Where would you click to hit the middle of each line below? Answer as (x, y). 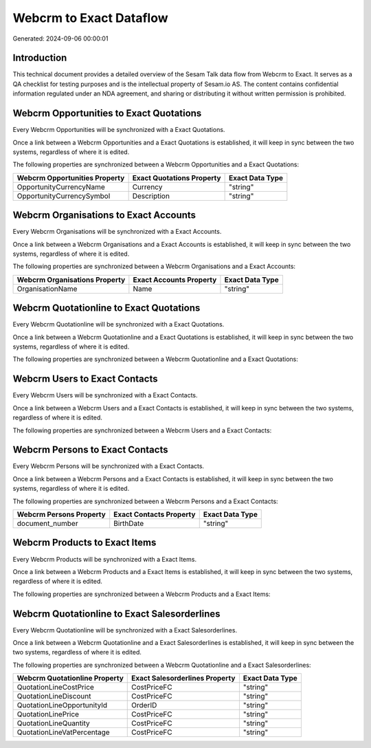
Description (151, 196)
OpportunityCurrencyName (61, 187)
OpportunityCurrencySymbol (64, 196)
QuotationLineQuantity (53, 723)
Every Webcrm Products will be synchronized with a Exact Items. (105, 559)
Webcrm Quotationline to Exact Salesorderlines (116, 614)
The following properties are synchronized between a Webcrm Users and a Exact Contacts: (142, 430)
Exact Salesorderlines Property (183, 679)
